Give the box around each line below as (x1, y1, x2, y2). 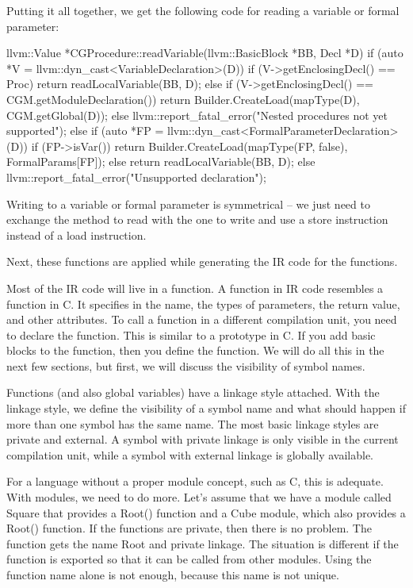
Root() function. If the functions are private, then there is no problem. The (6, 520, 372, 536)
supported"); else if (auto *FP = (6, 122, 164, 139)
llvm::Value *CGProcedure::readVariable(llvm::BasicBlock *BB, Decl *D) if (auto (6, 44, 403, 61)
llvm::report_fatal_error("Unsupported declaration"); (6, 168, 266, 185)
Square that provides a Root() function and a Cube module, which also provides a (6, 504, 406, 521)
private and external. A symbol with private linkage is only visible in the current (6, 431, 399, 448)
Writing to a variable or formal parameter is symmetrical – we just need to (6, 195, 370, 212)
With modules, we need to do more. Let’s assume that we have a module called (6, 489, 392, 505)
